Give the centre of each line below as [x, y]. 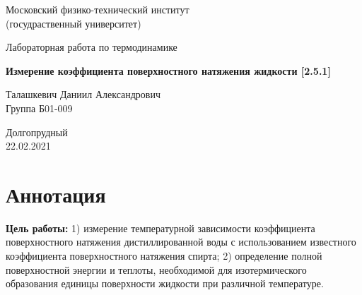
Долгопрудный [37, 132]
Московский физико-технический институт [98, 9]
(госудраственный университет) [74, 23]
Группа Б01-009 [39, 108]
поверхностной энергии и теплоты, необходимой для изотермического [156, 269]
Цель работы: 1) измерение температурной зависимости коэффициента [160, 228]
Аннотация [56, 194]
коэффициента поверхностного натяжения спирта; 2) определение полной [164, 256]
